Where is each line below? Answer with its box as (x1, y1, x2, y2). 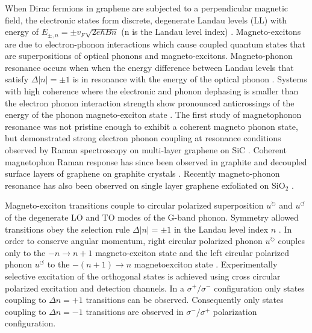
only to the (5, 246, 46, 258)
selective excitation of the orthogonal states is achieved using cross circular (5, 269, 281, 282)
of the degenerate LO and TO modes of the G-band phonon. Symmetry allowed (5, 210, 299, 223)
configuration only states (214, 281, 305, 294)
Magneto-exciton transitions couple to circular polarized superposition (5, 199, 264, 212)
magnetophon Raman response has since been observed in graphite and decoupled (5, 155, 307, 168)
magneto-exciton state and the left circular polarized (95, 246, 289, 258)
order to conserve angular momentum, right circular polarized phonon (5, 234, 263, 247)
